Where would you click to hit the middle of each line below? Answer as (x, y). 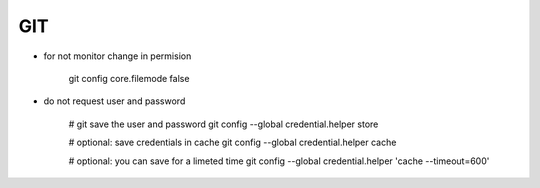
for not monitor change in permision (117, 56)
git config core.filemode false (129, 78)
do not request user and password (114, 101)
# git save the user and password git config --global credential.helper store (223, 124)
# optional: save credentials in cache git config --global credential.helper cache (232, 142)
